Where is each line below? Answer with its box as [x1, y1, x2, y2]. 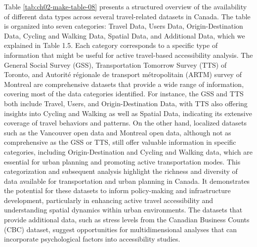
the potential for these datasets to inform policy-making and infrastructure [4, 185, 231, 196]
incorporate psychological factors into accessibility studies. [4, 234, 180, 244]
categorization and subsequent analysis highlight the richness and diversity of [4, 166, 238, 176]
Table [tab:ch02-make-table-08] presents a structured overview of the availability [4, 1, 247, 11]
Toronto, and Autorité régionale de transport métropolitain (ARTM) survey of [4, 69, 242, 80]
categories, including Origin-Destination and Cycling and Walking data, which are [4, 146, 253, 157]
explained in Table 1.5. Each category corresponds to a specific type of [4, 40, 218, 50]
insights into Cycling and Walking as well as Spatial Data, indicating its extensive [4, 108, 252, 118]
